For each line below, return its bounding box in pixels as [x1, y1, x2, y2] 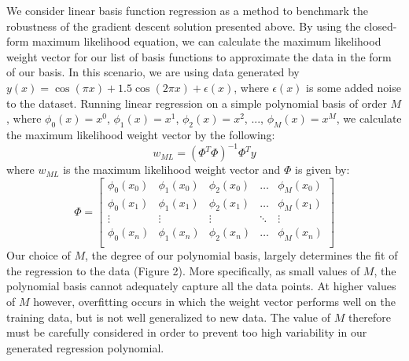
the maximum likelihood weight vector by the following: [6, 126, 275, 142]
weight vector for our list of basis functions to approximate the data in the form [6, 48, 392, 64]
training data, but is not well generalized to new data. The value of [6, 308, 330, 325]
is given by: [295, 161, 350, 178]
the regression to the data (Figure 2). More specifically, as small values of [6, 262, 360, 278]
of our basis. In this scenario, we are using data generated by [6, 64, 300, 80]
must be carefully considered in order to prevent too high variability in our [6, 324, 367, 341]
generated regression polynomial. [6, 339, 164, 355]
